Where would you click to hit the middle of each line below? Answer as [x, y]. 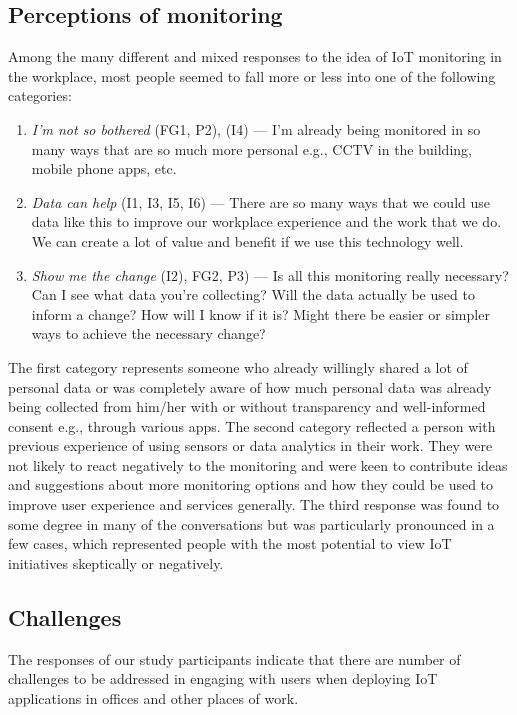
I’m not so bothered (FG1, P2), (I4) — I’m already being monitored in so [256, 128]
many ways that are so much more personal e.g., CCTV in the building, [251, 148]
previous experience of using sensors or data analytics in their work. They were [250, 445]
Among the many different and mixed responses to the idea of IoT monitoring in [255, 56]
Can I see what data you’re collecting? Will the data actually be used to [253, 294]
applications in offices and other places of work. [153, 697]
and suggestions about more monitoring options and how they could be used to [251, 484]
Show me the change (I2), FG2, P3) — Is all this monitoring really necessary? [270, 274]
